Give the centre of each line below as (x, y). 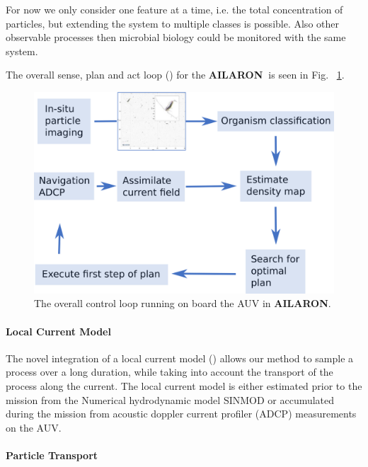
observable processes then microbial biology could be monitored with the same (176, 37)
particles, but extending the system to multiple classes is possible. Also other (172, 23)
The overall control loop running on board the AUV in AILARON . (183, 303)
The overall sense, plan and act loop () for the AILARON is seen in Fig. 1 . (175, 75)
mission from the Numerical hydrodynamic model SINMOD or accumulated (170, 399)
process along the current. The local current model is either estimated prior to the (184, 386)
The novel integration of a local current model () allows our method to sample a (180, 358)
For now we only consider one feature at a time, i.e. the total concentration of (174, 9)
